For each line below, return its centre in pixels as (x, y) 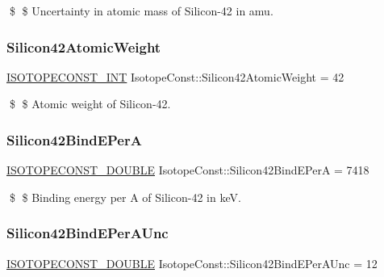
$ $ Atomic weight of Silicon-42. (90, 104)
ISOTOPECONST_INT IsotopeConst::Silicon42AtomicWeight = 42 (175, 76)
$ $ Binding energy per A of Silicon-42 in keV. (125, 197)
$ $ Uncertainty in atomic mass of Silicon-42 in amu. (141, 10)
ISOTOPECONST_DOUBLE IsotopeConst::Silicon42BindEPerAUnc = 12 (192, 263)
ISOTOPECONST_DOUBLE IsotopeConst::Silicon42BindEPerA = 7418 (188, 170)
